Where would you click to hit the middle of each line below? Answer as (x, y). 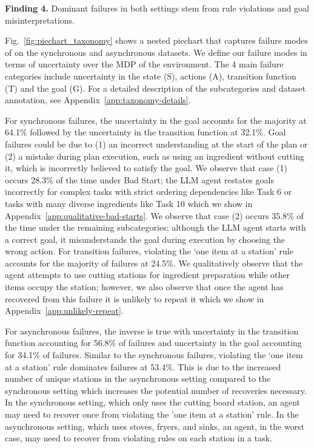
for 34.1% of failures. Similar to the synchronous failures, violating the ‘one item (154, 355)
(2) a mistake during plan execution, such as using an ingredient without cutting (155, 156)
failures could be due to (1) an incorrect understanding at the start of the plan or (156, 144)
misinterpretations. (40, 20)
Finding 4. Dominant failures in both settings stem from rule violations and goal (157, 8)
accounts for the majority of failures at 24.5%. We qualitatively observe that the (154, 263)
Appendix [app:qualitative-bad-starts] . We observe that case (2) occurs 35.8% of (154, 215)
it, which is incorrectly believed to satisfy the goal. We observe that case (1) (146, 168)
